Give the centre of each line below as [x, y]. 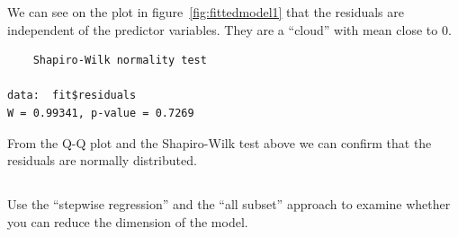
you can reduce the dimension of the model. [128, 221]
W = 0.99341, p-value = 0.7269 [101, 113]
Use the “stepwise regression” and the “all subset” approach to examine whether [229, 204]
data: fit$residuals [72, 96]
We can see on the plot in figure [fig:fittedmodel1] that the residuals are [206, 12]
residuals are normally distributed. [102, 160]
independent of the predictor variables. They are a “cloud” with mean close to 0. [229, 29]
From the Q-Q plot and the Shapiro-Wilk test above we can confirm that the [220, 142]
